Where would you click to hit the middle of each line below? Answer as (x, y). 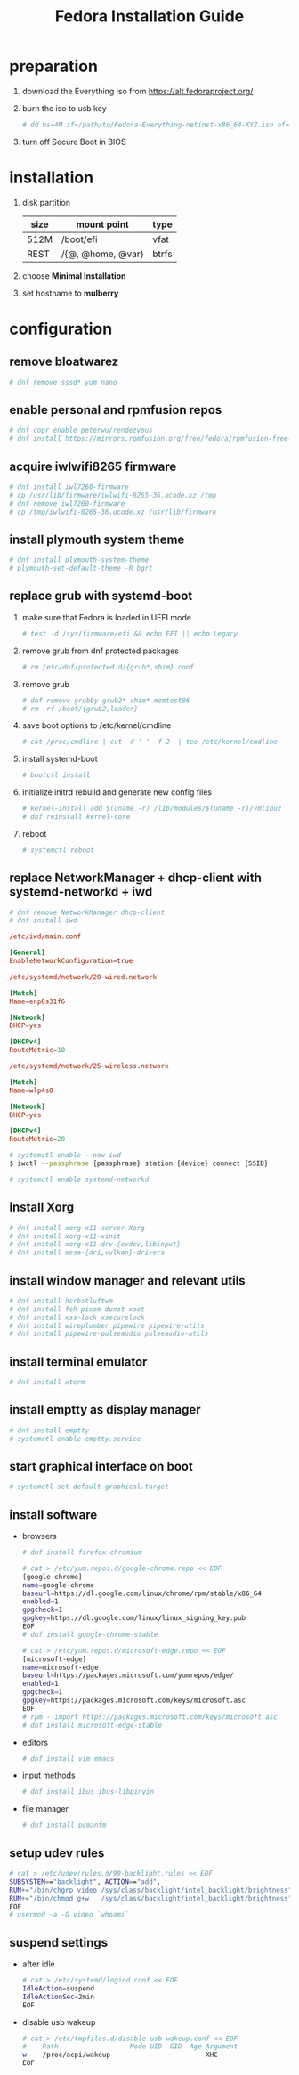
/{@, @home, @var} (102, 254)
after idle (38, 1964)
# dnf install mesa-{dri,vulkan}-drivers (87, 1252)
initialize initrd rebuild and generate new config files (117, 792)
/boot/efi (79, 239)
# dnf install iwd (43, 920)
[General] (28, 953)
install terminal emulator (78, 1362)
